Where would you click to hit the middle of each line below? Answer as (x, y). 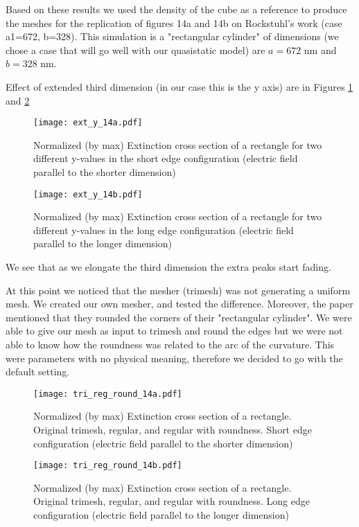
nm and (320, 50)
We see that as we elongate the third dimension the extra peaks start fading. (168, 267)
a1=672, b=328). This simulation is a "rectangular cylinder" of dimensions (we (172, 36)
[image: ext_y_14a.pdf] (88, 123)
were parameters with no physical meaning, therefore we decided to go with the (174, 358)
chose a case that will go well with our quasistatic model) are (135, 50)
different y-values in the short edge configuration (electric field (166, 158)
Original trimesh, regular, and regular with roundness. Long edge (172, 501)
